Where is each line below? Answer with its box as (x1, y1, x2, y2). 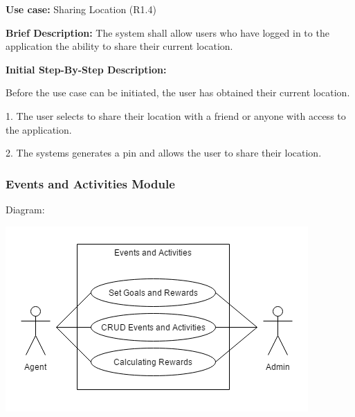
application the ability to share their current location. (6, 39, 233, 53)
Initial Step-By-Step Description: (6, 62, 167, 76)
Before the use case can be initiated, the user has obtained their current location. (6, 85, 350, 100)
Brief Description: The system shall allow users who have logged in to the (6, 25, 329, 39)
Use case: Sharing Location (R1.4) (6, 2, 156, 16)
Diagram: (6, 202, 45, 216)
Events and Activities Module (6, 175, 175, 192)
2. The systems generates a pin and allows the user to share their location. (6, 145, 322, 160)
